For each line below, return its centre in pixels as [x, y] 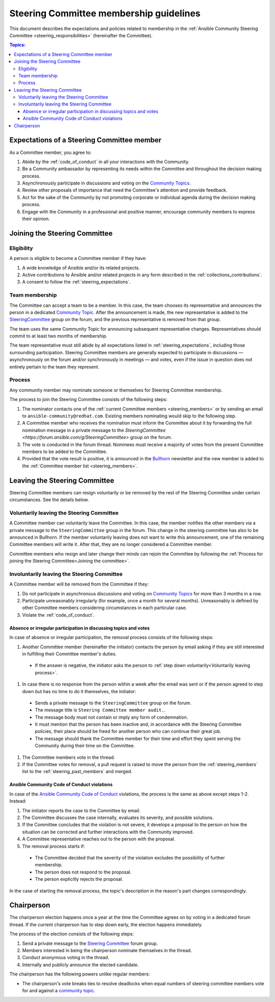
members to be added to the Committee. [65, 452]
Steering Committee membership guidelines [105, 13]
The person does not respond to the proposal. [83, 872]
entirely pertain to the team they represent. [54, 366]
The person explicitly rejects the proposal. [79, 879]
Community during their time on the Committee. [85, 746]
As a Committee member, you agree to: [50, 152]
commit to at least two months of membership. [58, 336]
